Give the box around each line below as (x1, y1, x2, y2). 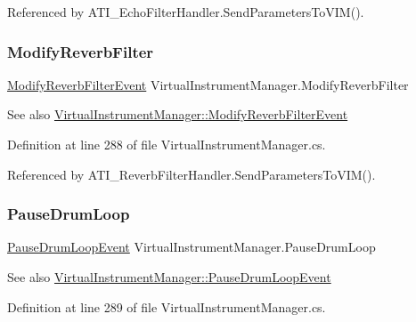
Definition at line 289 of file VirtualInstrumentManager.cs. (7, 297, 326, 316)
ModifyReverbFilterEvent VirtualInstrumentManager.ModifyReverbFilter (7, 75, 409, 93)
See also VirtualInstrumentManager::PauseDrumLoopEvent (7, 268, 331, 286)
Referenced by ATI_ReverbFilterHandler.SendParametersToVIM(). (7, 165, 376, 183)
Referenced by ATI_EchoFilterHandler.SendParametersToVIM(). (7, 3, 364, 20)
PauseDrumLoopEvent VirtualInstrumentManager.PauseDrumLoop (7, 237, 376, 256)
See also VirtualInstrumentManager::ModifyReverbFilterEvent (7, 105, 348, 124)
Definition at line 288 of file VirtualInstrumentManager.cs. (7, 135, 326, 153)
